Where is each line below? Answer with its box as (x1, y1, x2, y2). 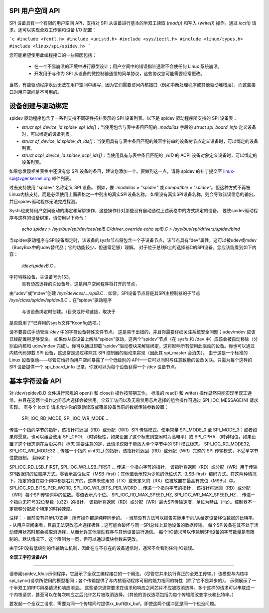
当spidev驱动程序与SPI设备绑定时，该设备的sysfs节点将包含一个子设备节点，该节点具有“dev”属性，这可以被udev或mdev (9, 237, 257, 243)
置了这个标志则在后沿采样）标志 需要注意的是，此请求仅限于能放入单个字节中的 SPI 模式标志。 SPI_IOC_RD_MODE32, (9, 441, 251, 447)
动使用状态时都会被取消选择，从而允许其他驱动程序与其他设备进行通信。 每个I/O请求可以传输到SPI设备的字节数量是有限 (9, 529, 255, 535)
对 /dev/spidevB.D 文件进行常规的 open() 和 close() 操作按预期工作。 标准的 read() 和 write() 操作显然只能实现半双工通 (9, 390, 252, 396)
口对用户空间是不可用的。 (9, 89, 62, 95)
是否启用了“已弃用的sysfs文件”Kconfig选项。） (9, 319, 103, 325)
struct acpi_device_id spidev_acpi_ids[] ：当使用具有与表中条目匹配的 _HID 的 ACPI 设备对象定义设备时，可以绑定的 (21, 152, 258, 158)
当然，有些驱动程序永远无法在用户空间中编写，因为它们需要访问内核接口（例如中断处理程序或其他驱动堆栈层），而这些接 (9, 82, 256, 88)
